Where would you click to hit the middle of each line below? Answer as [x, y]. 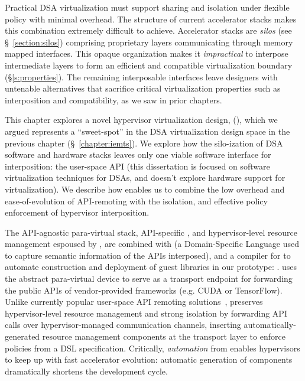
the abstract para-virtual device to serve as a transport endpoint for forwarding [149, 279]
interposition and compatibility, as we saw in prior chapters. [113, 100]
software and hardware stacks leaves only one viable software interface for [138, 154]
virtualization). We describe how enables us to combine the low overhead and [145, 189]
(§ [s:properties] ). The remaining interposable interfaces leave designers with [141, 76]
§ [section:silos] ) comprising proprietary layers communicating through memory [149, 42]
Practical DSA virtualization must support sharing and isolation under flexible [147, 7]
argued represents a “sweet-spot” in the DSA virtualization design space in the [147, 131]
